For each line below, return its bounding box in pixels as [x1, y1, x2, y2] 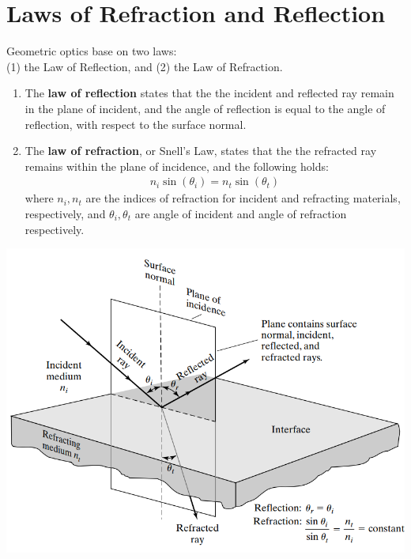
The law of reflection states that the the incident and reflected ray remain [25, 85, 394, 101]
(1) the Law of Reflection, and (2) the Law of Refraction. [6, 58, 283, 74]
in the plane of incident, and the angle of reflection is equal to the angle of [25, 100, 386, 116]
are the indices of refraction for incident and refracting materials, [85, 190, 401, 206]
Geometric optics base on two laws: [6, 43, 177, 59]
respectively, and [25, 205, 106, 221]
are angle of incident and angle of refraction [134, 205, 347, 221]
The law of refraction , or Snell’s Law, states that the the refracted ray [25, 142, 377, 159]
